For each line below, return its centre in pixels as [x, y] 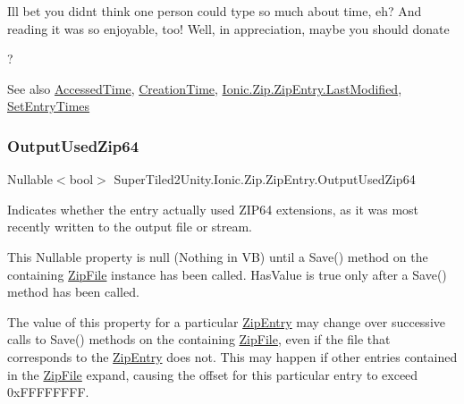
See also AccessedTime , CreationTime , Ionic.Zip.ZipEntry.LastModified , [205, 88]
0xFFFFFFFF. [48, 392]
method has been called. [73, 292]
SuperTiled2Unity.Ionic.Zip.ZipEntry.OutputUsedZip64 [265, 179]
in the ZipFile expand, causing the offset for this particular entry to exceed [213, 374]
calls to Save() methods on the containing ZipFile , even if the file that [199, 339]
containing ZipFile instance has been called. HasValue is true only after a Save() [227, 274]
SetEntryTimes [49, 106]
